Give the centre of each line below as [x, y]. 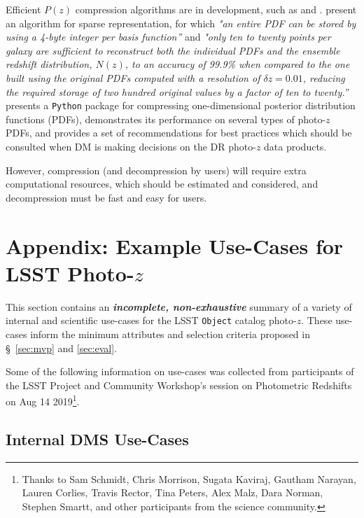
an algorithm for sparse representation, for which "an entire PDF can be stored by [181, 23]
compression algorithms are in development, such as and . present [216, 9]
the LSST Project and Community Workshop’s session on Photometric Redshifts [179, 385]
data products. [295, 146]
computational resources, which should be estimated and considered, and [162, 184]
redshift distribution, [49, 64]
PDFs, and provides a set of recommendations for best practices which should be [179, 133]
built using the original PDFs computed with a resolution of [133, 77]
